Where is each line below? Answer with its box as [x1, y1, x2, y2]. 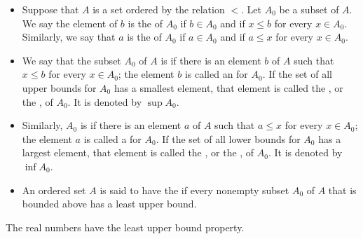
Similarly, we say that [22, 29, 116, 44]
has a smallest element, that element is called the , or [114, 80, 343, 95]
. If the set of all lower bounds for [156, 131, 301, 146]
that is [328, 182, 357, 197]
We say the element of [22, 15, 118, 30]
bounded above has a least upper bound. [22, 196, 197, 211]
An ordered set [22, 182, 86, 197]
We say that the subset [22, 53, 121, 67]
